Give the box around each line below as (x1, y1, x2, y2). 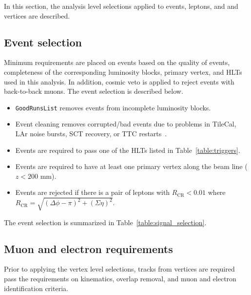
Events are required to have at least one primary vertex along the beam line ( (15, 161, 248, 171)
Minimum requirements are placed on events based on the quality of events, (4, 57, 230, 67)
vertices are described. (4, 10, 70, 21)
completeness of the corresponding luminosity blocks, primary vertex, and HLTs (4, 66, 242, 77)
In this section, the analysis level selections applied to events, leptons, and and (4, 1, 238, 11)
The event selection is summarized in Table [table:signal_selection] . (4, 217, 207, 227)
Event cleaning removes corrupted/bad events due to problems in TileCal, (15, 119, 236, 129)
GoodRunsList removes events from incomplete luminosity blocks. (15, 102, 211, 112)
